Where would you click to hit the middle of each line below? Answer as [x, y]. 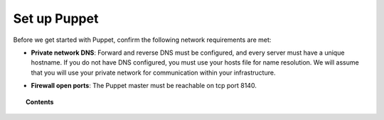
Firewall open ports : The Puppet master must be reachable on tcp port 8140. [144, 86]
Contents [40, 102]
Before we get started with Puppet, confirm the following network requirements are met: [142, 40]
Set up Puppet [56, 18]
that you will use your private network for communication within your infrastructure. [153, 72]
